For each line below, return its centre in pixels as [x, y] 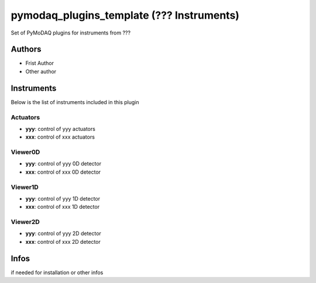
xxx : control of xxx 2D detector [63, 241]
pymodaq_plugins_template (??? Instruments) [125, 15]
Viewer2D [25, 222]
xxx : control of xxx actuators [60, 137]
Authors [26, 49]
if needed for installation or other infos [57, 272]
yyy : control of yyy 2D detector [63, 233]
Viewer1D [25, 187]
